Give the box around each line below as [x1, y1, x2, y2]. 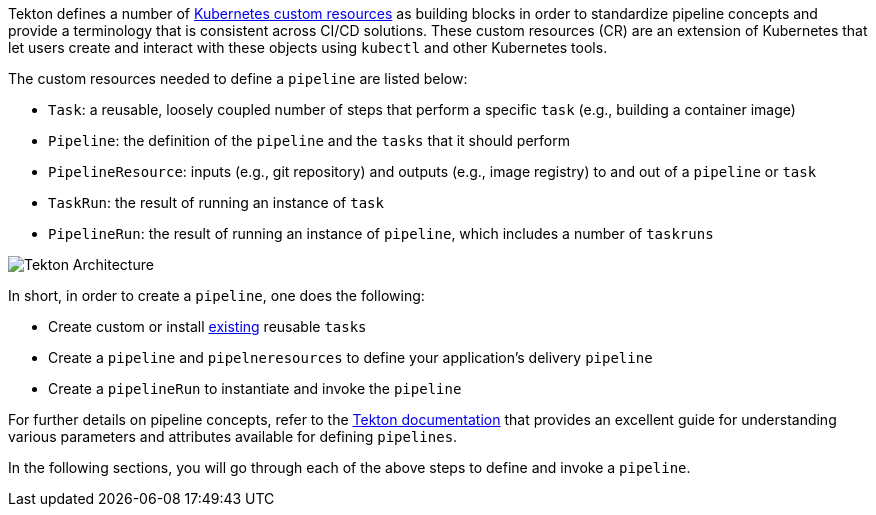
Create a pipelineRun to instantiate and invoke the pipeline [48, 380, 462, 397]
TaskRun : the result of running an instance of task [48, 194, 384, 211]
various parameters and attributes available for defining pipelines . [8, 428, 458, 445]
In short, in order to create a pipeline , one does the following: [8, 287, 425, 304]
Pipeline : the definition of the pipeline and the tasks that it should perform [48, 132, 570, 149]
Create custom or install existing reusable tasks [48, 318, 367, 335]
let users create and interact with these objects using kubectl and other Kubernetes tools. [8, 39, 608, 56]
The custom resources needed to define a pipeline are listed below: [8, 70, 468, 87]
